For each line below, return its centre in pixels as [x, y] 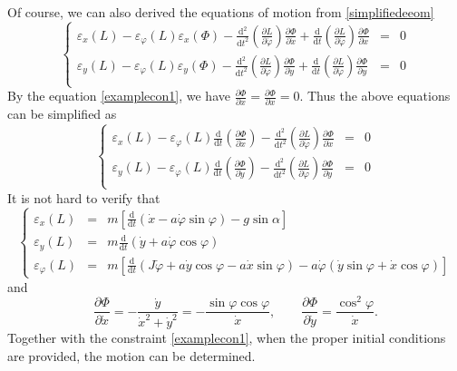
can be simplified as [62, 114]
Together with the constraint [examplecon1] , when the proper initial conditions [227, 338]
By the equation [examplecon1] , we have [119, 96]
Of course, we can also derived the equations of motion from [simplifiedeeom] [221, 12]
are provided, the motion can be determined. [131, 355]
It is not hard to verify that [84, 197]
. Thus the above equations [375, 96]
